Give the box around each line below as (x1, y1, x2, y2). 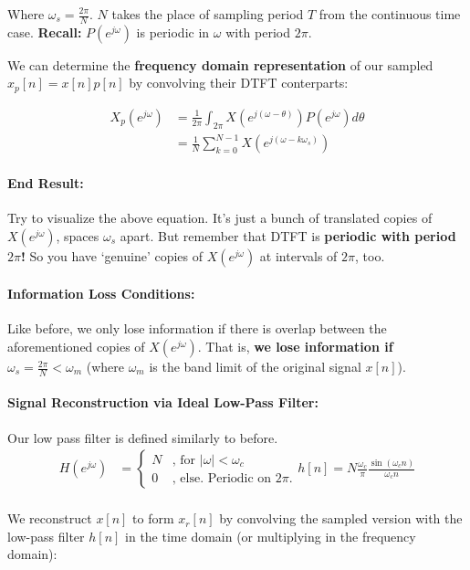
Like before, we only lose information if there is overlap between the (7, 319, 387, 338)
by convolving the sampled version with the (219, 509, 463, 528)
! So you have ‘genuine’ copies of (20, 246, 204, 265)
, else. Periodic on (172, 471, 272, 485)
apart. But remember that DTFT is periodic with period (120, 226, 456, 245)
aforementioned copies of (7, 337, 145, 356)
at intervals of (259, 246, 338, 265)
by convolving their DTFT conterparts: (129, 73, 349, 92)
